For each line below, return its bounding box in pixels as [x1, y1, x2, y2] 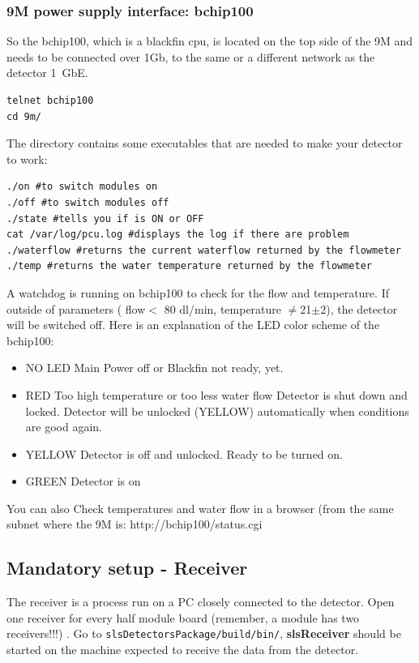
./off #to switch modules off [6, 196, 169, 208]
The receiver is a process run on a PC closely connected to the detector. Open [6, 593, 395, 610]
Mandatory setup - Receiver [6, 555, 248, 580]
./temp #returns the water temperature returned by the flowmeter [6, 260, 373, 272]
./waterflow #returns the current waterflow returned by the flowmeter [6, 244, 401, 256]
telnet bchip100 [6, 95, 94, 106]
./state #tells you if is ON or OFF [6, 212, 204, 225]
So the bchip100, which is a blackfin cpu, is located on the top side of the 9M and [6, 32, 413, 49]
